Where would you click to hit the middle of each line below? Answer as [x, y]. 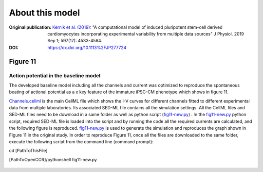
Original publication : [30, 27]
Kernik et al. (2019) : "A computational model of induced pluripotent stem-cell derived [137, 27]
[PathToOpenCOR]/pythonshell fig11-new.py [53, 159]
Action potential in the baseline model [55, 75]
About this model [45, 13]
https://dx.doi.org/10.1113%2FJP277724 [87, 47]
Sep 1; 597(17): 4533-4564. [75, 41]
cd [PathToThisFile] [28, 151]
